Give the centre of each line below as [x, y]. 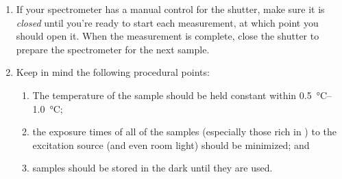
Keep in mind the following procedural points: [113, 72]
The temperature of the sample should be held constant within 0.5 [172, 95]
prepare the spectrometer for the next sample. [113, 49]
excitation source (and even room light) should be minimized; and [171, 144]
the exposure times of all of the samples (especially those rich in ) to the [185, 132]
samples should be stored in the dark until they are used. [152, 168]
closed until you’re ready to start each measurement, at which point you [167, 22]
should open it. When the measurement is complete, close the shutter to [168, 36]
